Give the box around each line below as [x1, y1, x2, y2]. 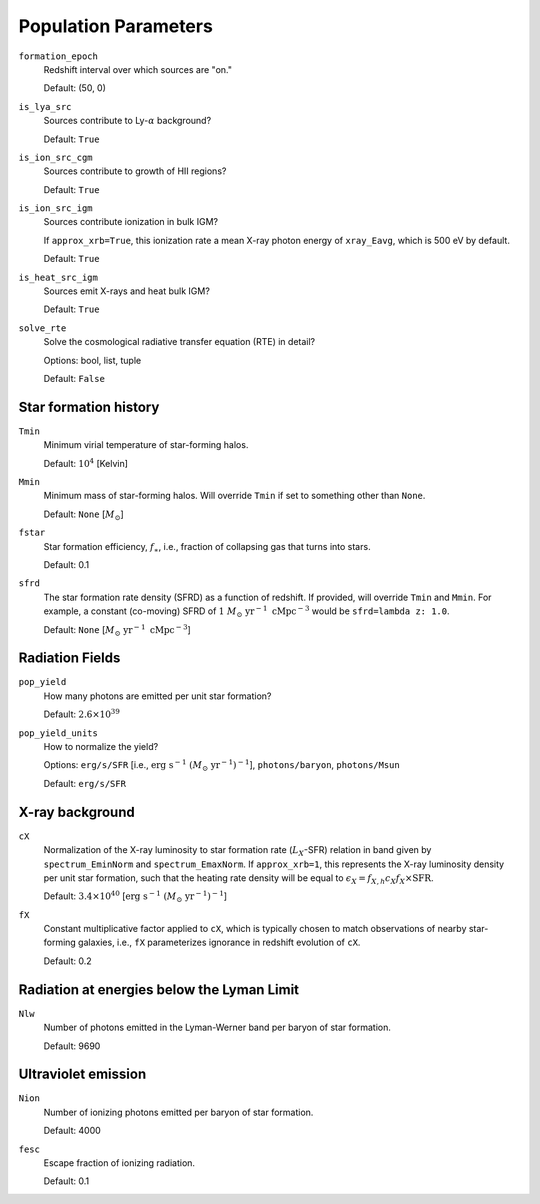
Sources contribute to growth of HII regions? [43, 165, 227, 177]
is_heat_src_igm [18, 271, 99, 283]
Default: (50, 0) [43, 82, 107, 94]
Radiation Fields [18, 650, 121, 667]
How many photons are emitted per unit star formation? [43, 690, 272, 702]
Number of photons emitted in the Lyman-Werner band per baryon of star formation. [43, 1021, 392, 1034]
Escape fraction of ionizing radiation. [43, 1157, 195, 1169]
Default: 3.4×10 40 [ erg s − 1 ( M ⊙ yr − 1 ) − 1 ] [43, 889, 228, 905]
